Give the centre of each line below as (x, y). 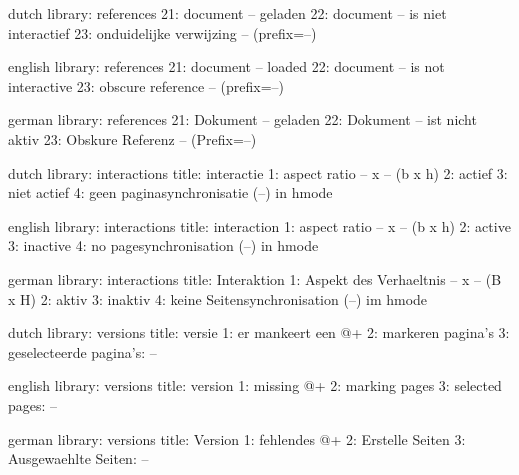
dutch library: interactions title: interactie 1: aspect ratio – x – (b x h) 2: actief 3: (258, 172)
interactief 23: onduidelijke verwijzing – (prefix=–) (162, 32)
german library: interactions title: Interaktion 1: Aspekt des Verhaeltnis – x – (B (255, 278)
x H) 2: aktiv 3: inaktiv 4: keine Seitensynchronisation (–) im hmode (218, 298)
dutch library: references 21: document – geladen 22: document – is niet (227, 13)
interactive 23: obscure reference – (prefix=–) (146, 85)
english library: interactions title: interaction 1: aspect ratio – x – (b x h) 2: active (259, 225)
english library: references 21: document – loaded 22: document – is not (226, 66)
